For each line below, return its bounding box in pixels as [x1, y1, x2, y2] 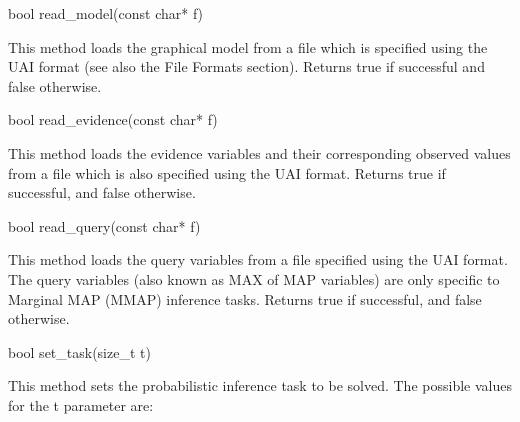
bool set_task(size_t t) [8, 341, 151, 362]
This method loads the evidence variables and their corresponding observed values [8, 142, 511, 163]
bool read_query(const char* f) [8, 215, 201, 236]
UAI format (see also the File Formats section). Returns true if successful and [8, 56, 485, 77]
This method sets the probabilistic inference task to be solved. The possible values [8, 375, 512, 396]
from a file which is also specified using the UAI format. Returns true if [8, 162, 446, 183]
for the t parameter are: [8, 394, 154, 415]
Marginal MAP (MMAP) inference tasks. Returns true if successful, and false [8, 288, 482, 309]
